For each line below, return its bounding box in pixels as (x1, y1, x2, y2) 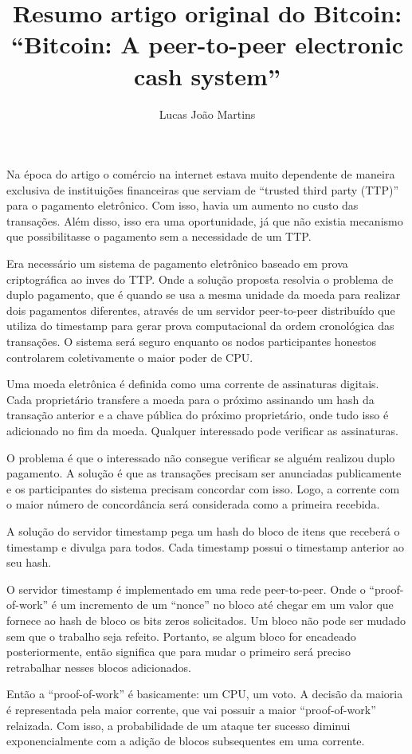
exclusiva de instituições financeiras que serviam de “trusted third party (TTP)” (6, 181, 399, 198)
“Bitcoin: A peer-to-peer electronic (11, 28, 403, 61)
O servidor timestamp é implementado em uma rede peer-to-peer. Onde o (6, 580, 366, 597)
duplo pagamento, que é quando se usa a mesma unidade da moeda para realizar (6, 286, 401, 303)
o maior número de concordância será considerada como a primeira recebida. (6, 496, 380, 512)
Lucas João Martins (159, 105, 256, 122)
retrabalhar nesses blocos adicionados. (6, 658, 191, 675)
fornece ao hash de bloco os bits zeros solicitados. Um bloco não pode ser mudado (6, 611, 406, 628)
